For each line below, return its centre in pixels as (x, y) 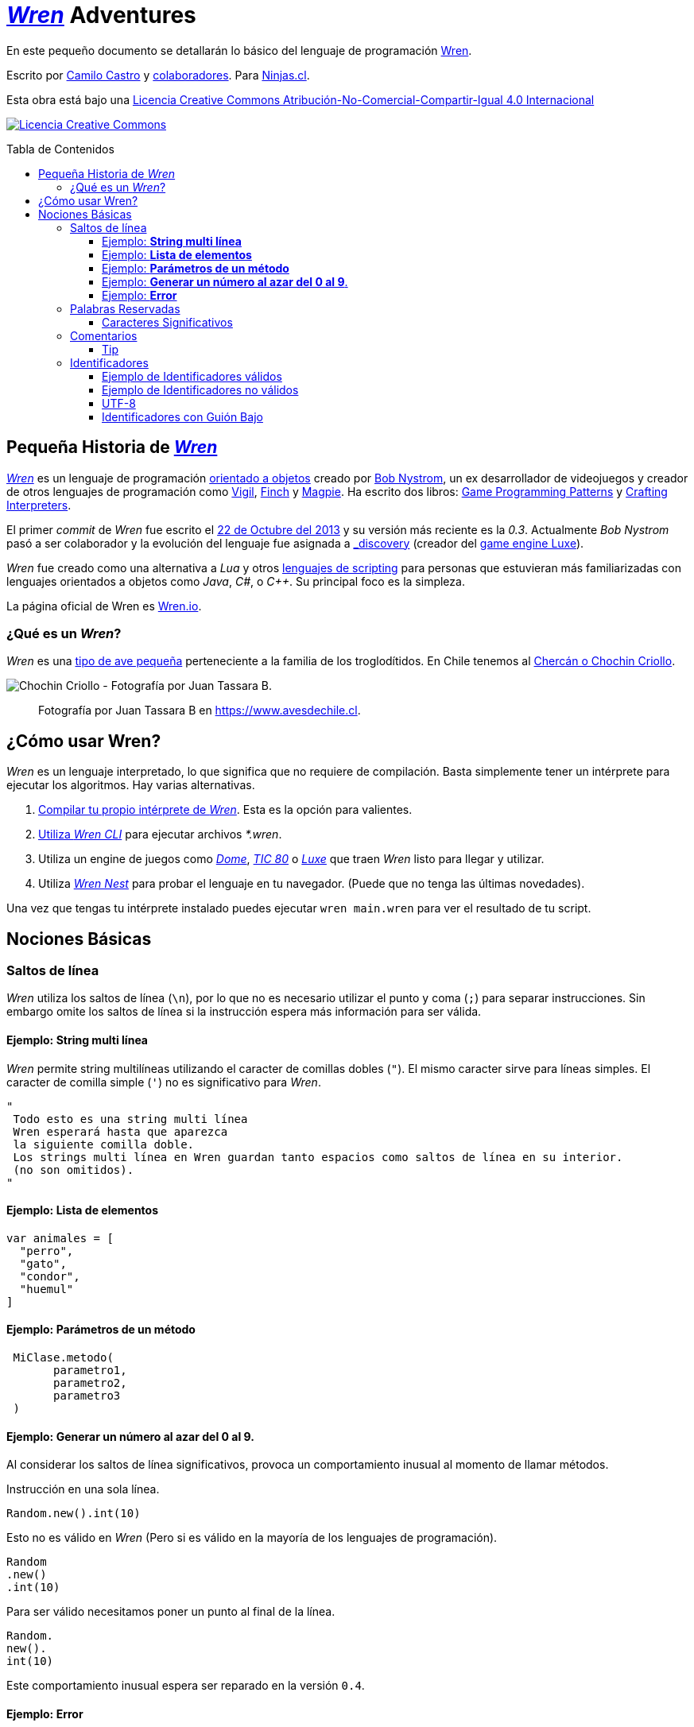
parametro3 (87, 1396)
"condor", (50, 1276)
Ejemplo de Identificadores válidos (192, 376)
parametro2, (90, 1383)
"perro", (47, 1251)
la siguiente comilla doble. (104, 1144)
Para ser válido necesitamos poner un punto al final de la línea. (171, 1612)
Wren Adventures (101, 15)
